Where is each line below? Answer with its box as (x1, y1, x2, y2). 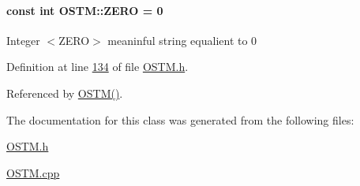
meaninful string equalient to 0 (107, 32, 257, 48)
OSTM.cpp (6, 164, 60, 180)
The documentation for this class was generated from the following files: (6, 111, 354, 128)
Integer (6, 32, 40, 48)
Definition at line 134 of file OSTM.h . (6, 58, 189, 75)
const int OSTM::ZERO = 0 (6, 2, 163, 18)
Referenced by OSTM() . (6, 84, 123, 101)
